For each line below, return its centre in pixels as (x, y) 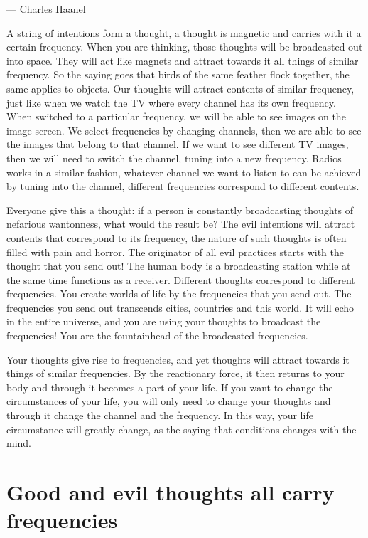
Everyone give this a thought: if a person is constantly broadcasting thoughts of (180, 210)
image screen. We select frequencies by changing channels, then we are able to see (184, 130)
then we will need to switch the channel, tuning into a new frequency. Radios (174, 158)
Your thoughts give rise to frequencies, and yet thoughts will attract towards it (178, 359)
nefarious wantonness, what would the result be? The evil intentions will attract (181, 224)
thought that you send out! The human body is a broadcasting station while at (179, 266)
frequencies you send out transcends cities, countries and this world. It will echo (180, 307)
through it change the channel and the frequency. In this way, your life (160, 415)
